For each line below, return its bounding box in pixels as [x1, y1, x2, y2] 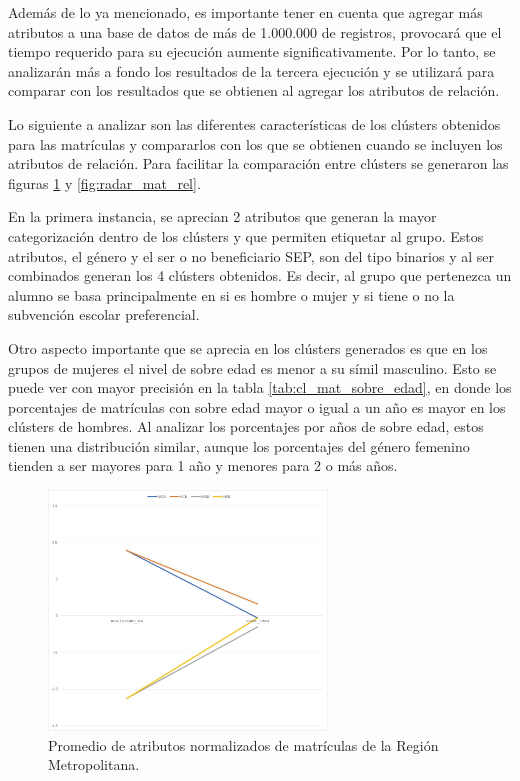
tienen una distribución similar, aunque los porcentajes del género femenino [8, 435, 470, 456]
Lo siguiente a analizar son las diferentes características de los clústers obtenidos [8, 113, 501, 134]
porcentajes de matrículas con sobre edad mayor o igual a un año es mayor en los [8, 396, 506, 417]
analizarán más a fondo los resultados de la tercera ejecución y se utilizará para [8, 60, 495, 81]
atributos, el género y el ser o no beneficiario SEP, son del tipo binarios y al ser [8, 245, 494, 266]
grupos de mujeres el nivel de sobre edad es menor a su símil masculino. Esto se [8, 357, 497, 378]
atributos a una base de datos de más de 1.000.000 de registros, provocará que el [8, 21, 502, 42]
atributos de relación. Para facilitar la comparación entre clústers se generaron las [8, 153, 509, 174]
